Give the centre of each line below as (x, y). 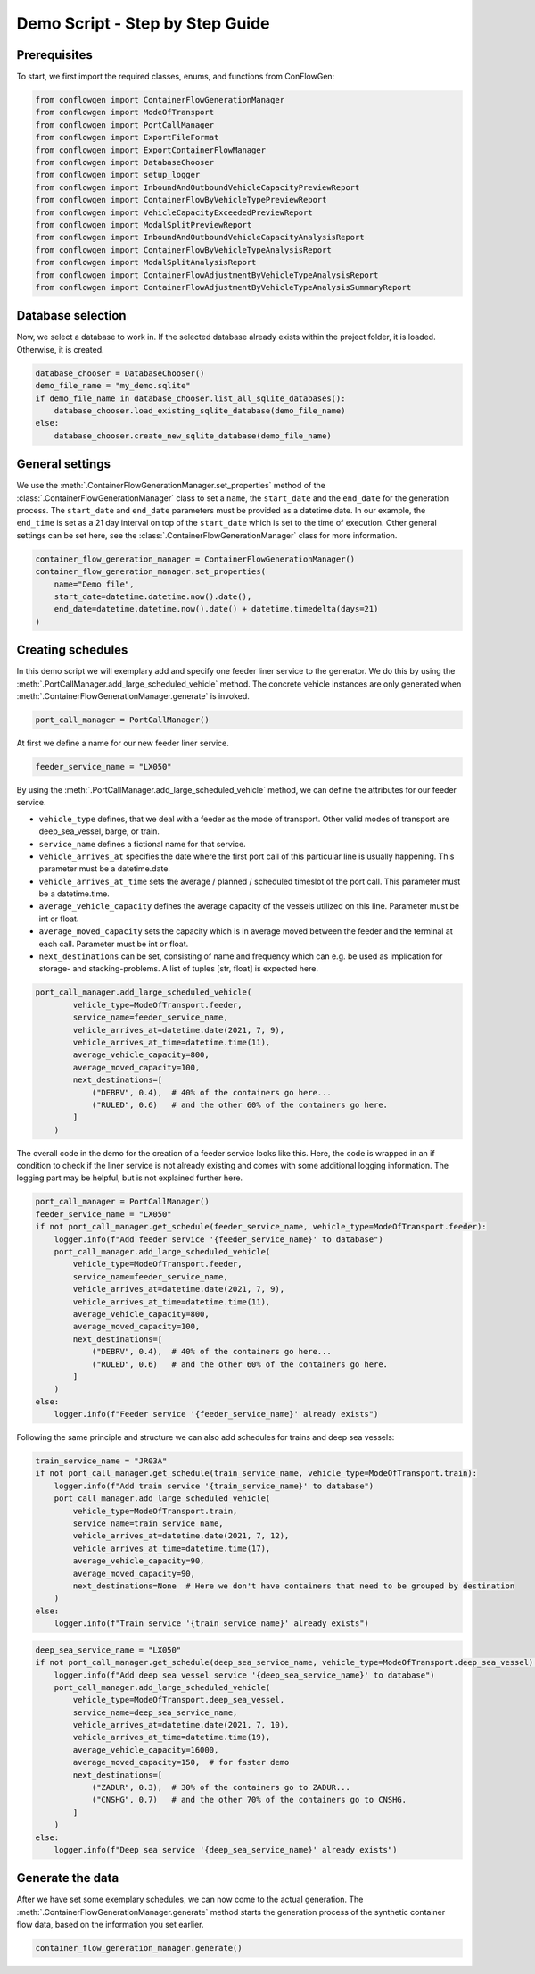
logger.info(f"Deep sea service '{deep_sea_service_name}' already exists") (226, 1849)
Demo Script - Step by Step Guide (143, 23)
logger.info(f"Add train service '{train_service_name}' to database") (214, 1486)
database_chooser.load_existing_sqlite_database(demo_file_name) (200, 410)
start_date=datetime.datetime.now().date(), (153, 596)
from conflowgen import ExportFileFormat (127, 137)
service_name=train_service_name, (148, 1524)
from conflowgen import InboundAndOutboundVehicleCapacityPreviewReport (198, 187)
